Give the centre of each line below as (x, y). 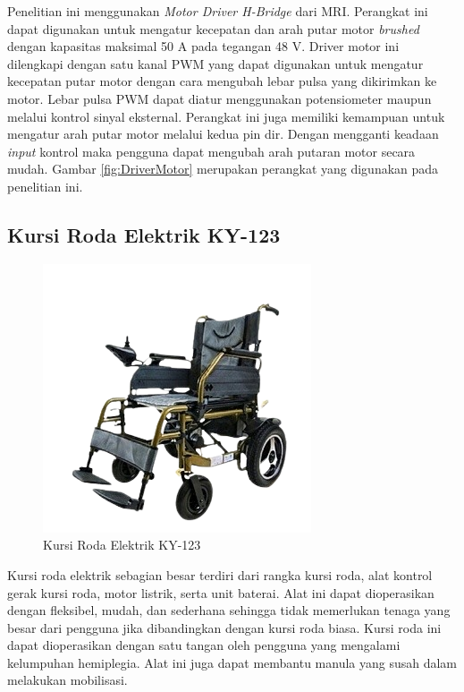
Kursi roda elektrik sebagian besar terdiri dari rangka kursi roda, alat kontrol (220, 574)
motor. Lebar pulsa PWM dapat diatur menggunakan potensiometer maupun (219, 98)
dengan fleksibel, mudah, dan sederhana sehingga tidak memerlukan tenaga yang (229, 610)
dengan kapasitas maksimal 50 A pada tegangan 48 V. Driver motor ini (203, 46)
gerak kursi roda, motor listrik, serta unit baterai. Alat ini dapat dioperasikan (221, 592)
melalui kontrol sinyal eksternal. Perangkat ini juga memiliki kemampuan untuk (226, 116)
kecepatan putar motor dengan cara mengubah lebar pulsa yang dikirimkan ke (222, 81)
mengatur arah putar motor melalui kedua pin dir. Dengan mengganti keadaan (223, 134)
